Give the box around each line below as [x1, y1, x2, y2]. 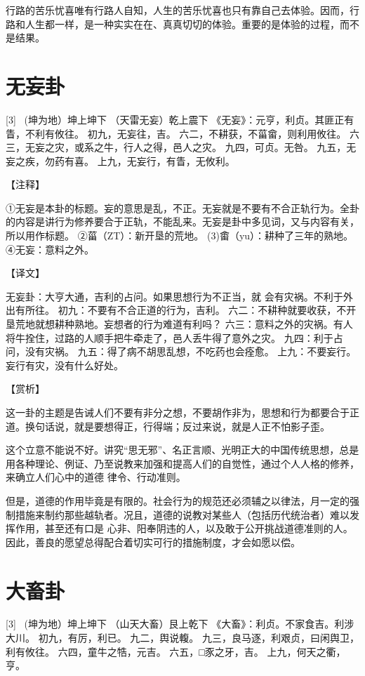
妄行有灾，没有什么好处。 [6, 357, 124, 372]
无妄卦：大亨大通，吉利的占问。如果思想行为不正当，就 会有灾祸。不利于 [6, 289, 343, 303]
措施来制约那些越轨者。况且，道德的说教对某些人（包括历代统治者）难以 [15, 507, 350, 522]
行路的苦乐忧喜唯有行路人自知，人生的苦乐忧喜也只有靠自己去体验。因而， [6, 3, 350, 17]
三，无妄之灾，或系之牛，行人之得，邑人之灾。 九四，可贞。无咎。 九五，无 [6, 140, 357, 154]
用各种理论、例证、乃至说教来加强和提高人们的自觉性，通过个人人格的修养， [6, 456, 359, 470]
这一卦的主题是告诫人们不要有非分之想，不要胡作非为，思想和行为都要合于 [6, 405, 350, 419]
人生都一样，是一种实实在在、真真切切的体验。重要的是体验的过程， [25, 16, 340, 31]
